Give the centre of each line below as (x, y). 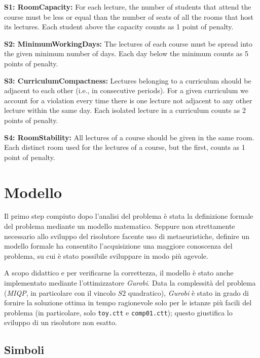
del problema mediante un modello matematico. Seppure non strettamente (120, 226)
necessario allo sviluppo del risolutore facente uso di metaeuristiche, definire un (127, 236)
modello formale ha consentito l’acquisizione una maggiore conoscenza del (118, 246)
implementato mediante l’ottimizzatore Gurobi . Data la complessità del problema (130, 283)
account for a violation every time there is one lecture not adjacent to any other (128, 100)
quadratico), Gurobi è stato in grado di (188, 292)
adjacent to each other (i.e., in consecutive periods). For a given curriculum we (126, 90)
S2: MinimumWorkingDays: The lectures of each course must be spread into (128, 43)
